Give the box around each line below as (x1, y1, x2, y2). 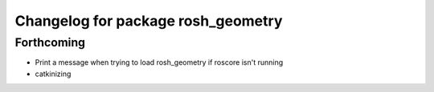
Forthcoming (14, 35, 86, 50)
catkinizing (35, 69, 72, 78)
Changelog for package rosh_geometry (14, 12, 283, 30)
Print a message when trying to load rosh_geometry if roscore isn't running (35, 58, 284, 67)
